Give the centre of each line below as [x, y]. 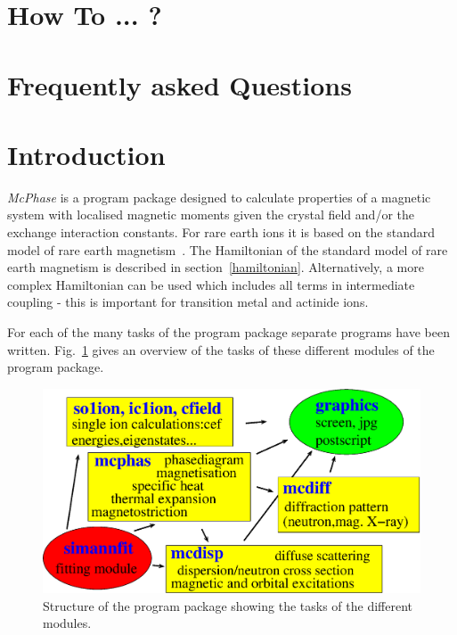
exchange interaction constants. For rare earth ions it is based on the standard [221, 232]
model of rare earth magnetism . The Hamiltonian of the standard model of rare [228, 249]
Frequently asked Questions [180, 84]
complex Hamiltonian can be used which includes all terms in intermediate [211, 284]
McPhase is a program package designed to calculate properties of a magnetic [219, 197]
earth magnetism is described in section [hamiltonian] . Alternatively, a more [216, 267]
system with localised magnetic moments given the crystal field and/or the [211, 214]
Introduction [86, 154]
